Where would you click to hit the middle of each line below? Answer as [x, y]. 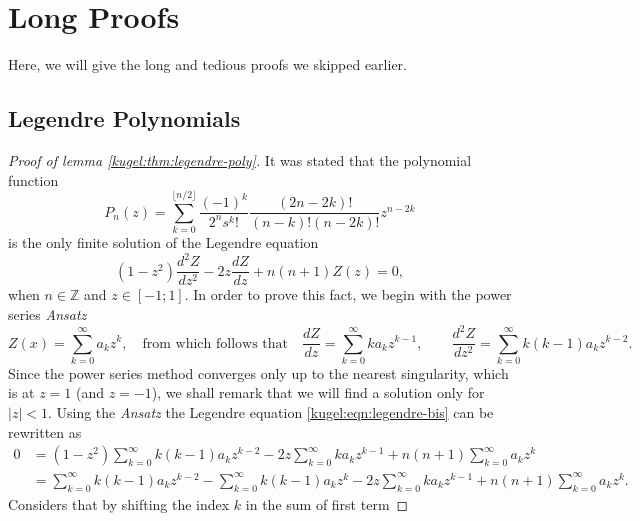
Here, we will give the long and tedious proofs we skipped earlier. [207, 64]
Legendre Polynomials [124, 118]
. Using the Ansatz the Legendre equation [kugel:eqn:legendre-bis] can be [270, 412]
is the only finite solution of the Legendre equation [163, 242]
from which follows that [215, 343]
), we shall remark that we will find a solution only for [318, 392]
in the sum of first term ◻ [327, 503]
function [33, 179]
